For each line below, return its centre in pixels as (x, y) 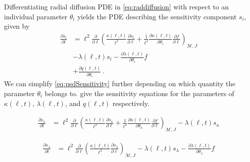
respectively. (131, 103)
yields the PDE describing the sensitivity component (157, 16)
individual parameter (36, 16)
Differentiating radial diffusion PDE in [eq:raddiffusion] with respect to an (116, 6)
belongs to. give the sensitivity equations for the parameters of (140, 93)
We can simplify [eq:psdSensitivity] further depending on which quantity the (120, 83)
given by (17, 26)
